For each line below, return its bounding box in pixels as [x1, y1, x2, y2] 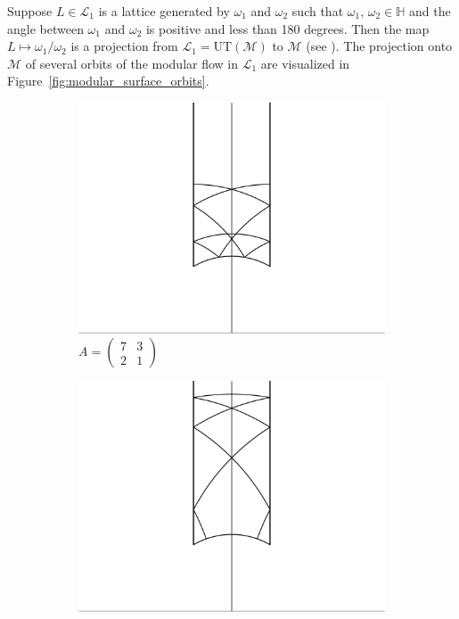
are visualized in [260, 54, 350, 72]
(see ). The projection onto [306, 37, 453, 55]
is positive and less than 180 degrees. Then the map [145, 19, 430, 37]
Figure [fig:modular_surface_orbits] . [7, 71, 209, 90]
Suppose [7, 2, 53, 20]
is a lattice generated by [98, 2, 230, 20]
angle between [7, 19, 84, 37]
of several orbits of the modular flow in [25, 54, 239, 72]
